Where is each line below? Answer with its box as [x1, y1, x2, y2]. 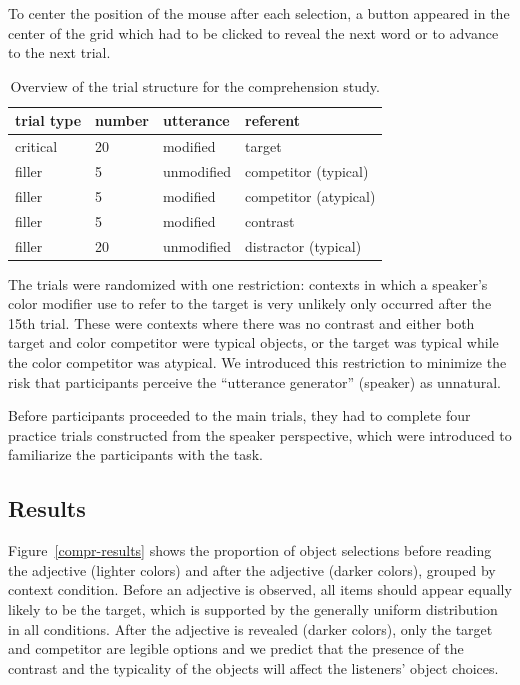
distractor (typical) [245, 235, 362, 256]
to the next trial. [8, 42, 111, 63]
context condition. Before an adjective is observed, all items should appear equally [8, 579, 512, 600]
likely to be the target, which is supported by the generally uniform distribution [8, 599, 498, 620]
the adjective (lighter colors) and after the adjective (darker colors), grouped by [8, 559, 496, 580]
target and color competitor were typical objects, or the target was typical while [8, 332, 499, 353]
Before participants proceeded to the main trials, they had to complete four [8, 405, 471, 426]
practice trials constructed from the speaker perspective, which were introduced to [8, 424, 512, 445]
